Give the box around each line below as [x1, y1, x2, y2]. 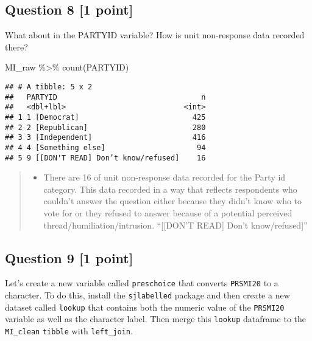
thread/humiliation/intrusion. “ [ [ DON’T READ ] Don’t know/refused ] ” [43, 218, 308, 231]
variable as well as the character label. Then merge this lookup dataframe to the [5, 312, 307, 325]
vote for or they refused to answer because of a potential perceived [43, 207, 292, 219]
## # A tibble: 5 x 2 [5, 82, 93, 91]
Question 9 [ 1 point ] [5, 248, 133, 267]
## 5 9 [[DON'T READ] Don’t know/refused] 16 [5, 153, 206, 162]
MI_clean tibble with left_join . [5, 325, 133, 337]
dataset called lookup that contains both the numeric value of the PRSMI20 [5, 300, 285, 313]
